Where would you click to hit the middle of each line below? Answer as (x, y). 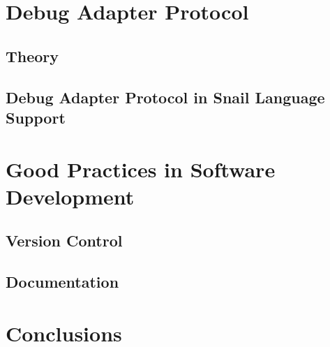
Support (36, 117)
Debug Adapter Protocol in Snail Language (165, 97)
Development (70, 196)
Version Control (64, 241)
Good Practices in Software (141, 169)
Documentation (62, 282)
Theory (32, 56)
